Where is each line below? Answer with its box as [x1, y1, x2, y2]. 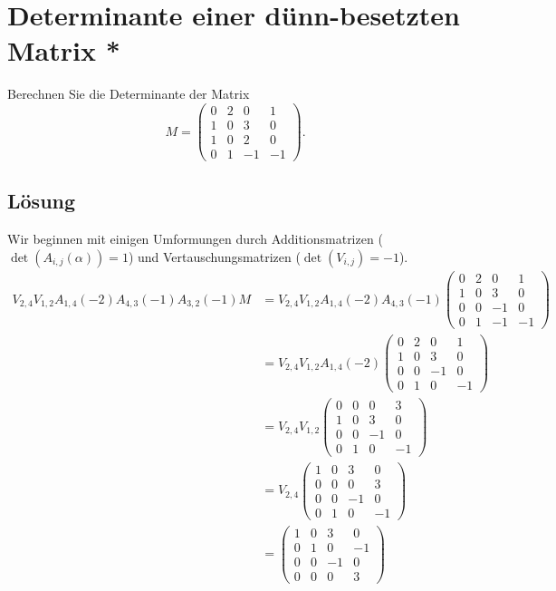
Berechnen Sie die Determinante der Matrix [7, 84, 250, 103]
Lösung [7, 187, 76, 215]
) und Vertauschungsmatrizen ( [128, 247, 301, 266]
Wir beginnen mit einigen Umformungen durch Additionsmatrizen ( [7, 229, 383, 248]
